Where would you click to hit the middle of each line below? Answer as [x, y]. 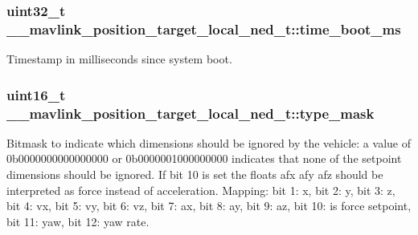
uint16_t [36, 94]
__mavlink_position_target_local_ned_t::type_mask [191, 113]
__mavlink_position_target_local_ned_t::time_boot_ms [204, 28]
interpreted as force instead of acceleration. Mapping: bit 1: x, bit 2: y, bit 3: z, [201, 190]
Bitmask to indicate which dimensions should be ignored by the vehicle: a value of [209, 142]
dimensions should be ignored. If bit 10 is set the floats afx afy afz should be [195, 174]
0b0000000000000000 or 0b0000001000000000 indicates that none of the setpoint [204, 158]
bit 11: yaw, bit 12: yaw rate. [78, 221]
